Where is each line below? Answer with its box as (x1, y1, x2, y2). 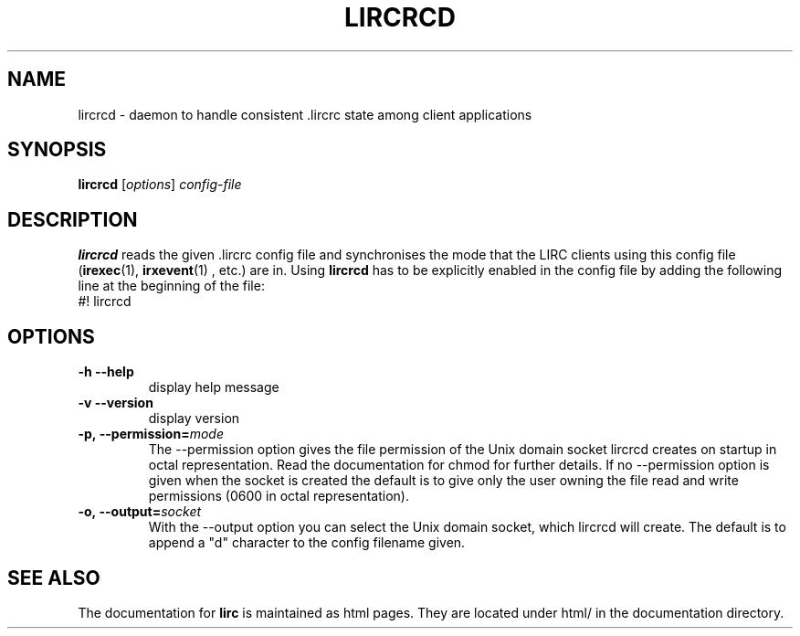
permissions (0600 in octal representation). (148, 488, 409, 504)
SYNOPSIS (7, 138, 107, 162)
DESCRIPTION (7, 207, 138, 231)
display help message (148, 379, 279, 396)
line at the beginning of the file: (78, 278, 265, 294)
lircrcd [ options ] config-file (78, 176, 242, 193)
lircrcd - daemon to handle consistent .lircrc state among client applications (78, 106, 532, 122)
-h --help (78, 364, 134, 380)
